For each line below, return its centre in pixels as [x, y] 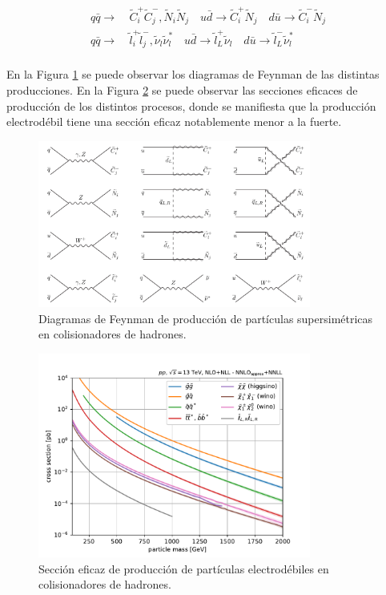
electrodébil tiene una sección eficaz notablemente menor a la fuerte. [174, 121]
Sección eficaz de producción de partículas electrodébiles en [184, 568]
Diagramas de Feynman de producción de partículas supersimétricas [206, 318]
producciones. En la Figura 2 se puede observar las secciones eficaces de [182, 90]
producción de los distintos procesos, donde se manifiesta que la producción [191, 105]
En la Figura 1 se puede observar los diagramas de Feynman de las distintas [193, 74]
